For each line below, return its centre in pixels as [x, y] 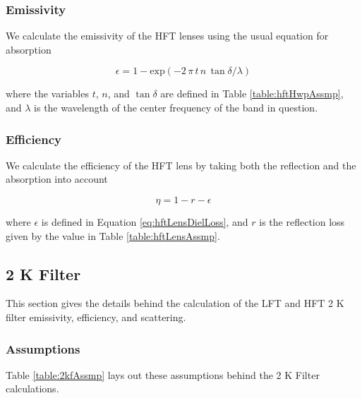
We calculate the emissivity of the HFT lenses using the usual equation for [167, 36]
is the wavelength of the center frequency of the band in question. [176, 107]
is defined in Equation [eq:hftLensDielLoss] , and [145, 222]
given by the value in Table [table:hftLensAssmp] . [113, 235]
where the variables [47, 94]
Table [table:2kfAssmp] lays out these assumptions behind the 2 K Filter [163, 374]
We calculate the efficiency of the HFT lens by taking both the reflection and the [181, 165]
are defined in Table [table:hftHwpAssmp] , [252, 94]
